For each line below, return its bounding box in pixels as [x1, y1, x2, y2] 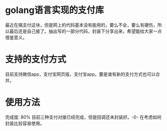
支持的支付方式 [5, 54, 67, 65]
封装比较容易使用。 [5, 120, 45, 126]
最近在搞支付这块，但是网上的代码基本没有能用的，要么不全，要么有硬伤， [5, 22, 158, 28]
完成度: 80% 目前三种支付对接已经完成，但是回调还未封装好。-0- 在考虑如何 [5, 114, 162, 120]
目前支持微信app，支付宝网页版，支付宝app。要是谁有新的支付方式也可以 [5, 71, 156, 77]
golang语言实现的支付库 [5, 4, 104, 16]
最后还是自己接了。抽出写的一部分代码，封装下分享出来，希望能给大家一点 [9, 28, 162, 34]
